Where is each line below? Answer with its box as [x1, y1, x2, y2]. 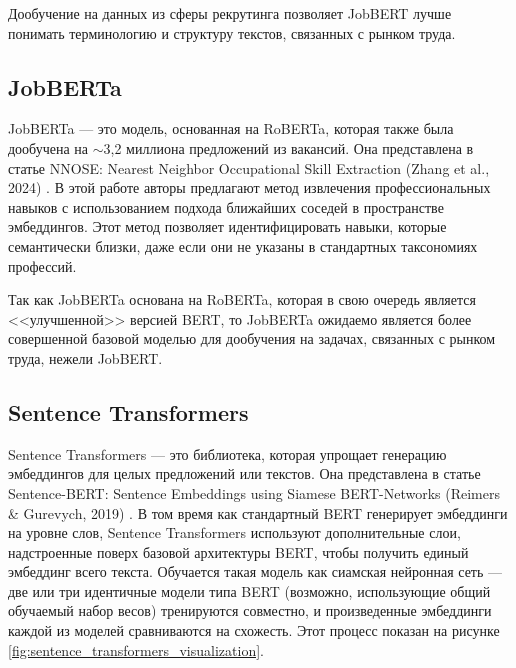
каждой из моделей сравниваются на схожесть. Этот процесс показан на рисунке [8, 620, 500, 641]
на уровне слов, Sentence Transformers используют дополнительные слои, [8, 522, 461, 543]
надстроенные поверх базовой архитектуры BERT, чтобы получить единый [8, 541, 469, 562]
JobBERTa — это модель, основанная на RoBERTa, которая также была [8, 118, 454, 139]
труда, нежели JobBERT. [8, 347, 163, 368]
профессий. [8, 255, 77, 276]
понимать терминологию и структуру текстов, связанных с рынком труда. [8, 22, 456, 43]
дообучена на [8, 137, 89, 158]
